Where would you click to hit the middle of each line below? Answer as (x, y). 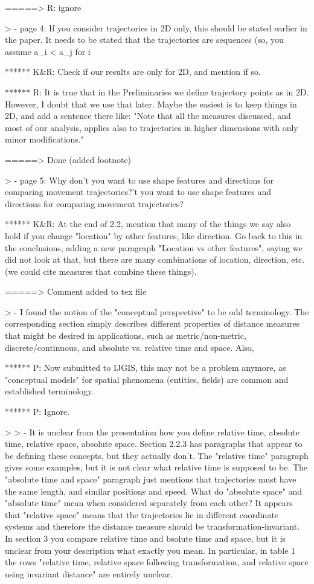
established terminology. (50, 391)
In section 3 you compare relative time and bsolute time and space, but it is (146, 538)
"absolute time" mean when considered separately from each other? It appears (149, 503)
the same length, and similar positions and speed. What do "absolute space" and (154, 491)
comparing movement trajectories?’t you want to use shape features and (138, 192)
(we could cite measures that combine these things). (101, 271)
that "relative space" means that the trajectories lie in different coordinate (142, 514)
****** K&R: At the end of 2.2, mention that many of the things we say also (148, 224)
